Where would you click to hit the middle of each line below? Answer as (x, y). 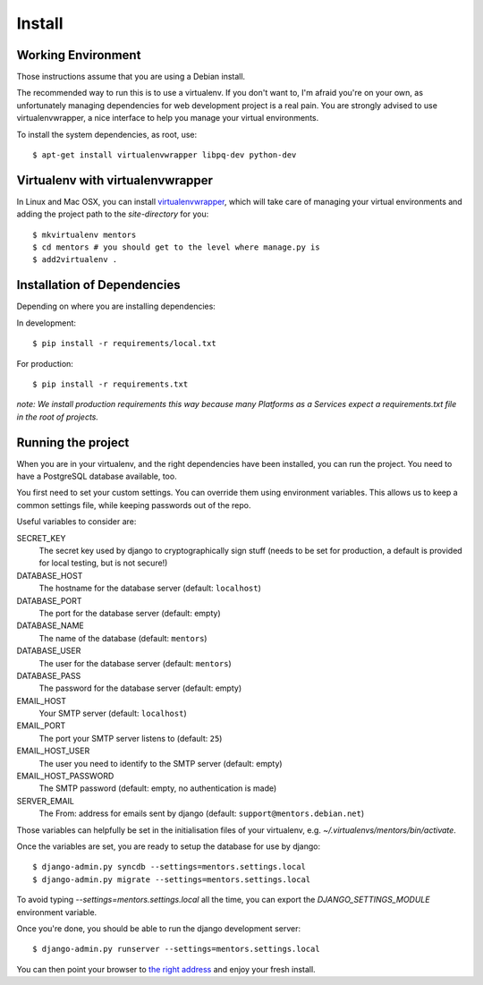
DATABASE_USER (49, 651)
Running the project (73, 442)
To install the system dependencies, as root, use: (107, 134)
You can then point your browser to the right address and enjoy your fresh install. (166, 969)
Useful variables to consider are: (76, 522)
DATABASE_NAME (50, 625)
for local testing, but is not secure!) (103, 563)
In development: (46, 323)
